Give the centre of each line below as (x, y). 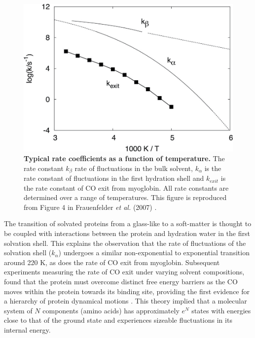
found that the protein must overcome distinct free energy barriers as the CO (121, 282)
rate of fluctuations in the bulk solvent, (134, 168)
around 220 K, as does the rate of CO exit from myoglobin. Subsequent (112, 262)
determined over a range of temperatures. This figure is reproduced (125, 197)
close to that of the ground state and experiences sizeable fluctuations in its (118, 320)
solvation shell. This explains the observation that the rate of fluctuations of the (125, 243)
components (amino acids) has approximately (111, 310)
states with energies (221, 310)
